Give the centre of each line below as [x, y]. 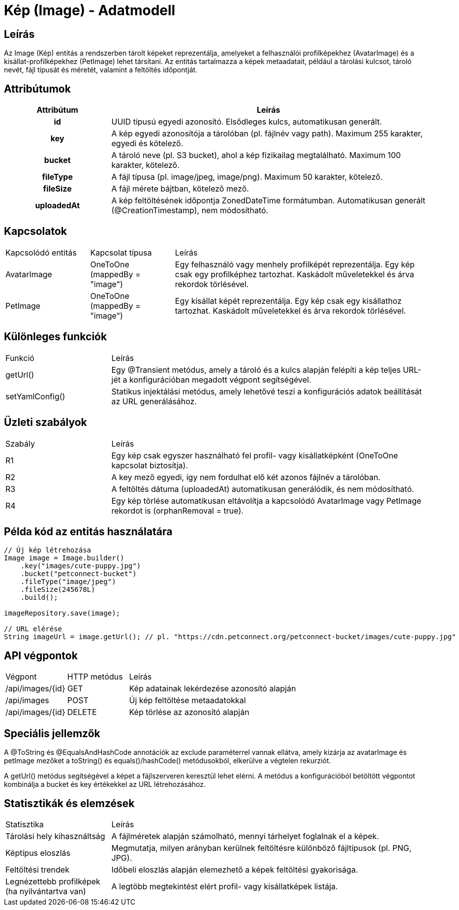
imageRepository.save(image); [62, 613]
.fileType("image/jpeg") [68, 582]
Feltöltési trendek [37, 869]
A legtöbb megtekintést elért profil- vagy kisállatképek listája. [225, 886]
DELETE [82, 712]
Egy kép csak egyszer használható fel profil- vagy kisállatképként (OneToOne [255, 455]
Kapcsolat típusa [121, 252]
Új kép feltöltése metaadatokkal [187, 700]
